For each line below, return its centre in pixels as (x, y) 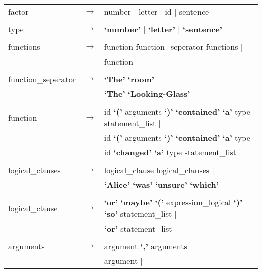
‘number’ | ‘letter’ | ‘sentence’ (163, 29)
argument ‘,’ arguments (146, 246)
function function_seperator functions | (174, 47)
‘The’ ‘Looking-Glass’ (147, 94)
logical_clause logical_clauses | (159, 170)
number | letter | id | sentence (156, 11)
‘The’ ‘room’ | (132, 79)
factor (18, 11)
